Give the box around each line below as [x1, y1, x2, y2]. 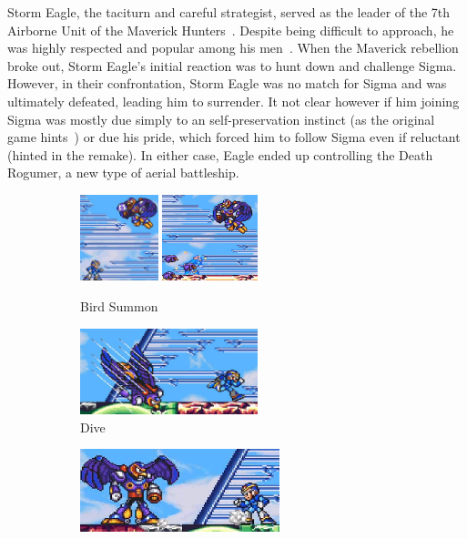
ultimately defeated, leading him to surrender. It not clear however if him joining [7, 91, 460, 110]
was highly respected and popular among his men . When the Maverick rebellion [7, 38, 459, 57]
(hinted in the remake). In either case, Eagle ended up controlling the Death [7, 145, 433, 164]
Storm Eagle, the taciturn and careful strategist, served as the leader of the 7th [7, 3, 451, 21]
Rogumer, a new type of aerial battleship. [7, 163, 239, 182]
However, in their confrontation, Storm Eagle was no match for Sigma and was [7, 74, 447, 93]
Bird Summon [80, 297, 158, 316]
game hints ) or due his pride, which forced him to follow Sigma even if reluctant [7, 127, 461, 147]
